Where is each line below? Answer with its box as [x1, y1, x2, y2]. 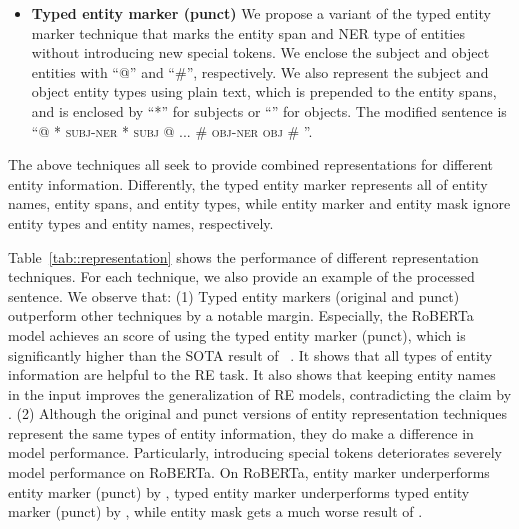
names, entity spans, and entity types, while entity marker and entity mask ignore [8, 193, 511, 214]
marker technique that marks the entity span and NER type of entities [31, 22, 465, 43]
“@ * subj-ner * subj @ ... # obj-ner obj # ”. [31, 120, 313, 141]
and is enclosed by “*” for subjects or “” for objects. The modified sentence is [31, 100, 507, 121]
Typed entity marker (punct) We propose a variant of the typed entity [31, 3, 491, 23]
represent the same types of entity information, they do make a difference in [8, 422, 474, 443]
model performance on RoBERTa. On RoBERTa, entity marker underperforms [8, 462, 490, 483]
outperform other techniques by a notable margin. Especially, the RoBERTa [8, 305, 474, 326]
